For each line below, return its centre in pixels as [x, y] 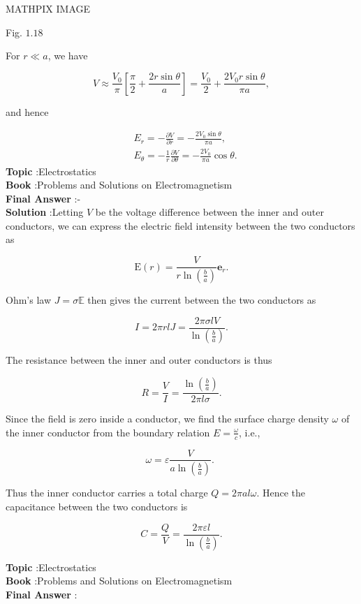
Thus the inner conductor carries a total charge [107, 493]
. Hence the [281, 493]
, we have [68, 56]
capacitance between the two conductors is [97, 507]
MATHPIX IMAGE [48, 8]
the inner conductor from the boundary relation [108, 432]
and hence [27, 111]
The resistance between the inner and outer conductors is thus [139, 360]
